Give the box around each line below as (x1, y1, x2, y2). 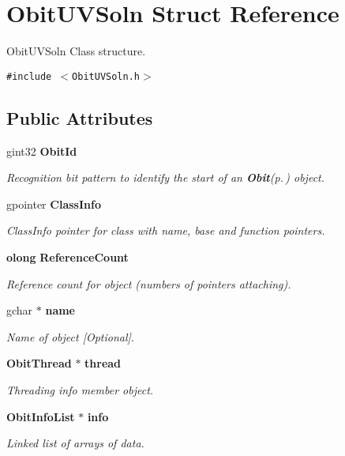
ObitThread (6, 355, 72, 371)
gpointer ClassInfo (6, 195, 101, 212)
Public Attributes (6, 105, 153, 130)
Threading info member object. (6, 381, 154, 398)
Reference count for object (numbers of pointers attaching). (6, 275, 291, 292)
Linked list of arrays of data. (6, 435, 144, 451)
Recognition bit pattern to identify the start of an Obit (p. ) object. (6, 169, 325, 186)
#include (6, 70, 52, 82)
